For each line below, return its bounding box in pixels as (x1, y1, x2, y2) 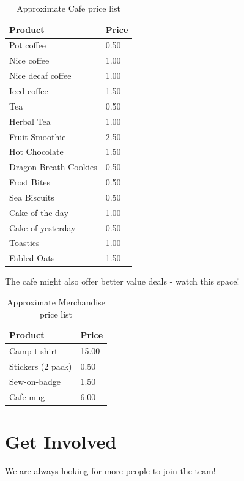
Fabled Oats (9, 252, 55, 264)
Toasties (9, 236, 40, 249)
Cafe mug (9, 390, 45, 403)
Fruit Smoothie (9, 130, 66, 143)
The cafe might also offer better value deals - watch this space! (5, 275, 240, 288)
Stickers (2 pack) (9, 359, 72, 372)
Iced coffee (9, 84, 48, 97)
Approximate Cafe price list (17, 2, 120, 14)
